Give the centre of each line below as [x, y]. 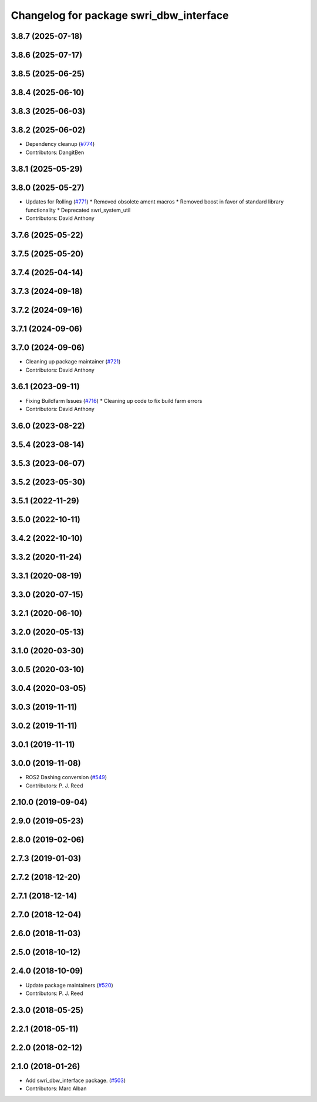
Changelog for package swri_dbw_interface [120, 15]
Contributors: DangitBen [55, 152]
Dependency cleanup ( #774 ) [60, 144]
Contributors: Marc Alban [56, 1088]
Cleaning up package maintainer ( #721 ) [73, 362]
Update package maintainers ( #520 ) [70, 985]
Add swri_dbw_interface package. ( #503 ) [76, 1080]
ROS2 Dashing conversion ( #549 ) [66, 777]
